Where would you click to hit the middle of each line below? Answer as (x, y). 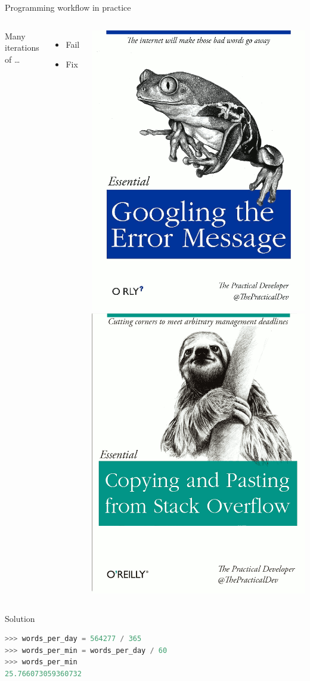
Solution (20, 618)
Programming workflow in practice (68, 7)
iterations (22, 47)
